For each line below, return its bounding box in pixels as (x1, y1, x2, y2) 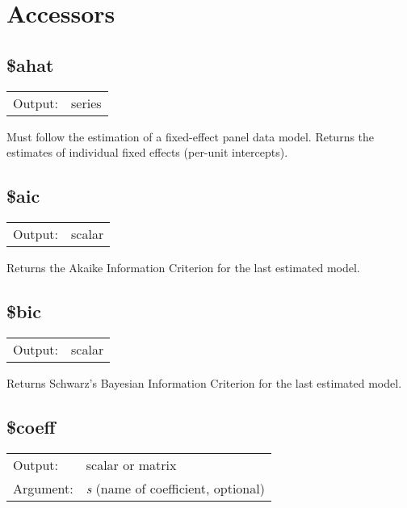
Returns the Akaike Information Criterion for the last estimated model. (6, 258, 360, 275)
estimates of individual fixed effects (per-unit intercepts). (6, 144, 288, 161)
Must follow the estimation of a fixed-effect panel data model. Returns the (6, 128, 375, 145)
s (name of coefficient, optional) (86, 478, 265, 498)
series (71, 93, 102, 112)
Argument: (13, 478, 73, 498)
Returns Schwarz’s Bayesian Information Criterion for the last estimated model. (6, 374, 402, 391)
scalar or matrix (86, 455, 177, 474)
